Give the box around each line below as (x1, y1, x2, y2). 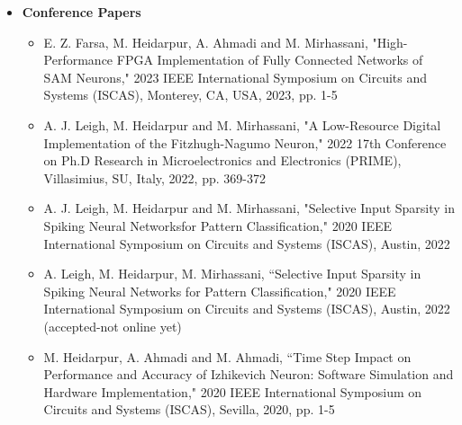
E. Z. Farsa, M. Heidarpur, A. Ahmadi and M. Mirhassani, (43, 32, 368, 51)
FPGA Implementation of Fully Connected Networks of (116, 50, 423, 69)
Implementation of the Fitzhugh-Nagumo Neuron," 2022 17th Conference (43, 133, 447, 152)
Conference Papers (22, 3, 141, 21)
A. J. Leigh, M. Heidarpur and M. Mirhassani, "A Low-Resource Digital (43, 115, 441, 134)
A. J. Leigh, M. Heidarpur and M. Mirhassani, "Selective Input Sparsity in (43, 199, 456, 217)
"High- (372, 32, 408, 51)
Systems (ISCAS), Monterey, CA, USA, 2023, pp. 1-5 (43, 85, 338, 104)
